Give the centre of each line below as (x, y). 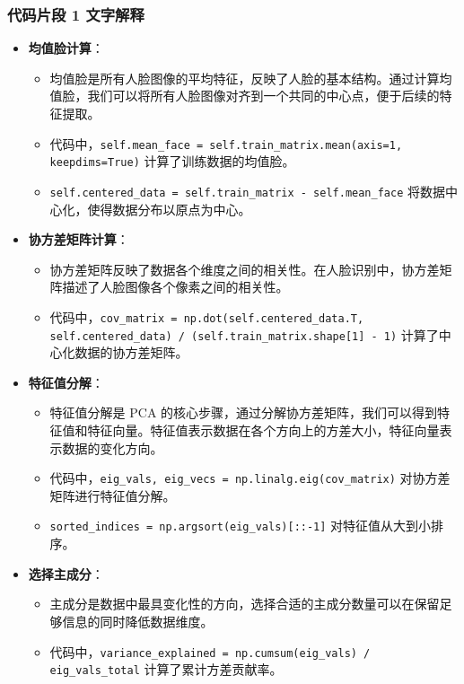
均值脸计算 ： (66, 48)
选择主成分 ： (66, 573)
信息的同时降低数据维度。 (138, 621)
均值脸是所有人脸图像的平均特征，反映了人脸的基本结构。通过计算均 (251, 78)
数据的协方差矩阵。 (131, 352)
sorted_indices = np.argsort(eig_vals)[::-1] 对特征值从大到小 (241, 526)
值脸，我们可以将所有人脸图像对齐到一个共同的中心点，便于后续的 (245, 96)
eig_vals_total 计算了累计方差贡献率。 (166, 669)
